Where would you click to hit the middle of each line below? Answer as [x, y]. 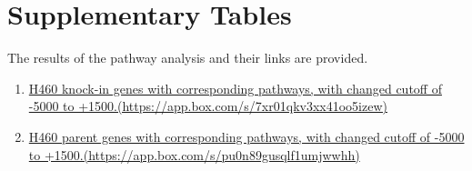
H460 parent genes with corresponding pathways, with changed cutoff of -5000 [246, 136]
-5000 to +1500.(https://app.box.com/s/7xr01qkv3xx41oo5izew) [208, 106]
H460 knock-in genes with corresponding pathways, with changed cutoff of [235, 88]
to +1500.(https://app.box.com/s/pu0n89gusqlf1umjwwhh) [194, 154]
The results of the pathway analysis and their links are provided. [188, 58]
